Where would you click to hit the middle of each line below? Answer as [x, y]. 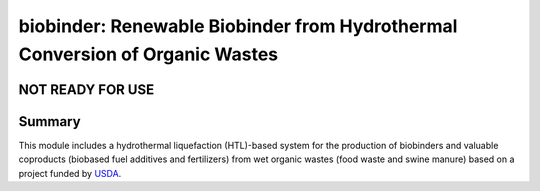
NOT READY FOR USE [86, 89]
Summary [49, 121]
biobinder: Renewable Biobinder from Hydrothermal [238, 26]
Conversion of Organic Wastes [148, 54]
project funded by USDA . [70, 173]
